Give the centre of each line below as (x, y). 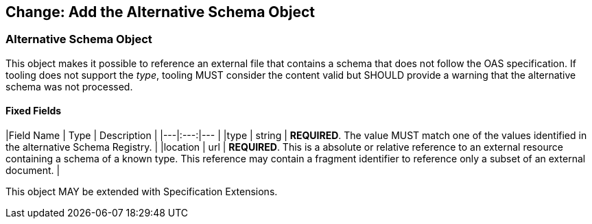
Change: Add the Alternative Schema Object (160, 12)
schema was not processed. (69, 86)
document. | (33, 171)
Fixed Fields (34, 111)
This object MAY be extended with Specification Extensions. (142, 192)
